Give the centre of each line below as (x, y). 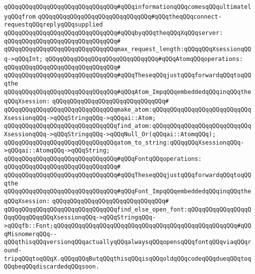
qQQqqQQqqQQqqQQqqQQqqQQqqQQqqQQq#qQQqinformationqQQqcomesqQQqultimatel (128, 7)
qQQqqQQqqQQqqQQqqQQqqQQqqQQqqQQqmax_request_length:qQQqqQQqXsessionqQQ (128, 49)
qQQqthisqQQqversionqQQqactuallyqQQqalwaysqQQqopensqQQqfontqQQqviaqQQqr (128, 242)
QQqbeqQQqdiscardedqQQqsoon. (52, 267)
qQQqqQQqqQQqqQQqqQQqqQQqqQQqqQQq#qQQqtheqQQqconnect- (130, 16)
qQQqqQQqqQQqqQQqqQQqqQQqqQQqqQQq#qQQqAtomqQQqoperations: (144, 59)
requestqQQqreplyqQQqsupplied (54, 25)
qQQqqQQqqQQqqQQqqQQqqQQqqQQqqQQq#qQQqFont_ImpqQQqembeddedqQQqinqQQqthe (128, 192)
